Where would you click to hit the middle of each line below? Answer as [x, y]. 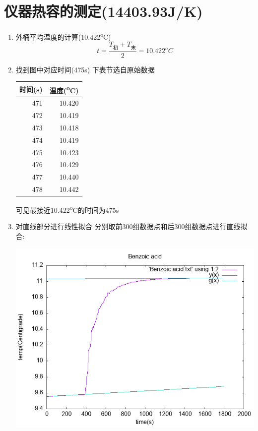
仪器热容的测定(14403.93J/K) [103, 11]
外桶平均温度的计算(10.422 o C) [63, 36]
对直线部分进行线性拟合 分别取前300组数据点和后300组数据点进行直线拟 [131, 226]
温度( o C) [64, 89]
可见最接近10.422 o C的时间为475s [67, 209]
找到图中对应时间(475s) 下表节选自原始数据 [85, 69]
